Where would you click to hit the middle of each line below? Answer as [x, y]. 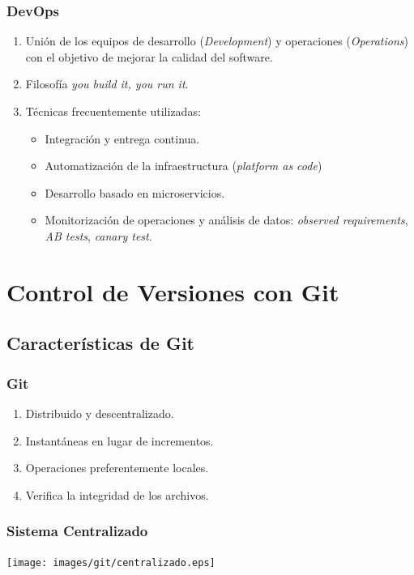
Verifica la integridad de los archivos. [117, 494]
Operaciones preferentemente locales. [117, 468]
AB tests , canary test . [98, 235]
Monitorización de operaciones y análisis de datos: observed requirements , [226, 220]
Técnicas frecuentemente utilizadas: [113, 111]
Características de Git [100, 343]
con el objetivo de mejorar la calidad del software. [149, 56]
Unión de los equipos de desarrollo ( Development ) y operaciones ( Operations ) [217, 41]
